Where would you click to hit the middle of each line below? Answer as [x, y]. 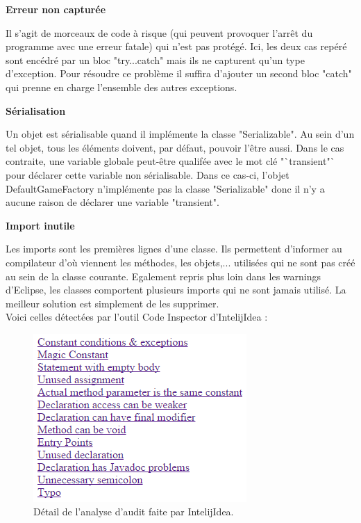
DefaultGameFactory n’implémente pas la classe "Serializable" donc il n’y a [165, 188]
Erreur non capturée [56, 9]
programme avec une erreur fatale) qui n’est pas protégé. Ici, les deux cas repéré [176, 46]
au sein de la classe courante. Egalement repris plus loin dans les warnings [163, 276]
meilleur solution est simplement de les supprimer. [112, 303]
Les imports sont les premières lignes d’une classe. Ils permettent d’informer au [174, 249]
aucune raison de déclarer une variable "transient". [112, 202]
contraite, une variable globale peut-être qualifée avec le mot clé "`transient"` [170, 161]
